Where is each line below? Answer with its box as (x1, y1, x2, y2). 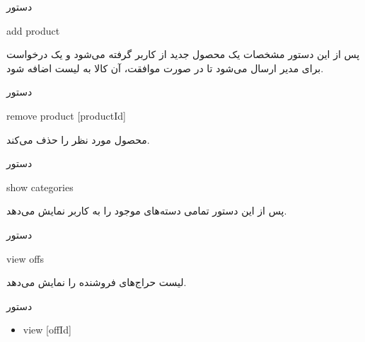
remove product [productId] (6, 108, 126, 122)
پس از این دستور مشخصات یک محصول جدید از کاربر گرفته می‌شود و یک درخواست (6, 47, 360, 62)
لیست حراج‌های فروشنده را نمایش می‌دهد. (6, 275, 187, 290)
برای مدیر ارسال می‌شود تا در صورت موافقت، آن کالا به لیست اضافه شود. (6, 60, 324, 75)
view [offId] (23, 322, 71, 337)
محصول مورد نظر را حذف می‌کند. (6, 132, 150, 147)
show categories (6, 179, 74, 194)
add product (6, 23, 60, 38)
